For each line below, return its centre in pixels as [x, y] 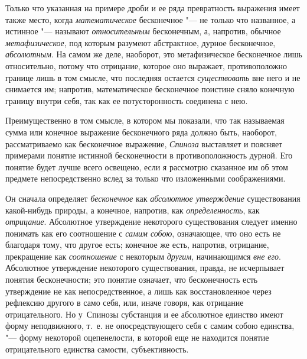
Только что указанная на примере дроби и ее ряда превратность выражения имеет [153, 8]
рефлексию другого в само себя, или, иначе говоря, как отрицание [125, 303]
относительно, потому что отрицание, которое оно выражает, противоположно [146, 65]
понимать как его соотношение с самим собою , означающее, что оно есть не [143, 233]
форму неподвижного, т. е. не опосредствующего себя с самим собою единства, [150, 326]
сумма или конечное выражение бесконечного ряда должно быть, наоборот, [141, 132]
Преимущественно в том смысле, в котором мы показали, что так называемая [145, 120]
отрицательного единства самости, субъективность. [97, 349]
